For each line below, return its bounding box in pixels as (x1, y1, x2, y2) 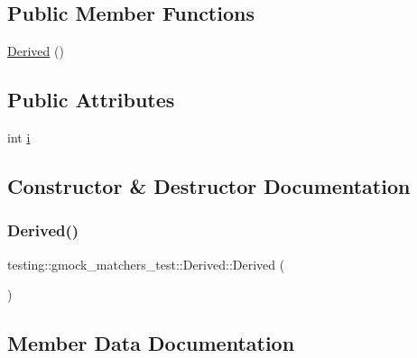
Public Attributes (7, 86, 175, 114)
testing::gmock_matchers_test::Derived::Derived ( (7, 254, 285, 273)
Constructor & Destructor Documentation (7, 171, 411, 199)
